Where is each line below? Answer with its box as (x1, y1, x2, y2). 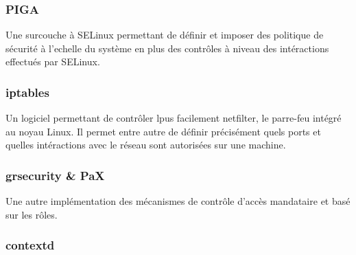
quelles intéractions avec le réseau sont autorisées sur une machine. (5, 137, 286, 152)
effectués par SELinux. (5, 54, 100, 69)
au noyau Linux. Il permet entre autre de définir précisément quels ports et (5, 124, 321, 138)
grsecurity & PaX (5, 166, 105, 184)
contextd (5, 236, 55, 254)
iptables (5, 83, 49, 100)
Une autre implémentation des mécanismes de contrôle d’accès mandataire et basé (5, 194, 351, 208)
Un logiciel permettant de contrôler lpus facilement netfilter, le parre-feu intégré (5, 111, 342, 125)
